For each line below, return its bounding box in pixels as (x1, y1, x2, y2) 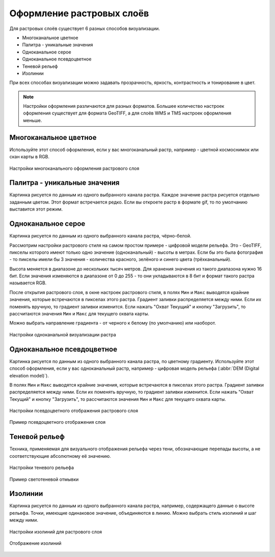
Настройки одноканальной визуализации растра (9, 331, 117, 338)
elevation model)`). (9, 372, 49, 378)
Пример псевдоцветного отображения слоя (9, 419, 106, 425)
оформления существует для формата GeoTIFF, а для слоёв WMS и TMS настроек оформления (23, 110, 232, 116)
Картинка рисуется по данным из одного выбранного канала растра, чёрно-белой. (9, 233, 191, 239)
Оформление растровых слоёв (9, 8, 149, 19)
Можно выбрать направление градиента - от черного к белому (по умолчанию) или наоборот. (9, 320, 216, 326)
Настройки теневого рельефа (9, 464, 74, 471)
